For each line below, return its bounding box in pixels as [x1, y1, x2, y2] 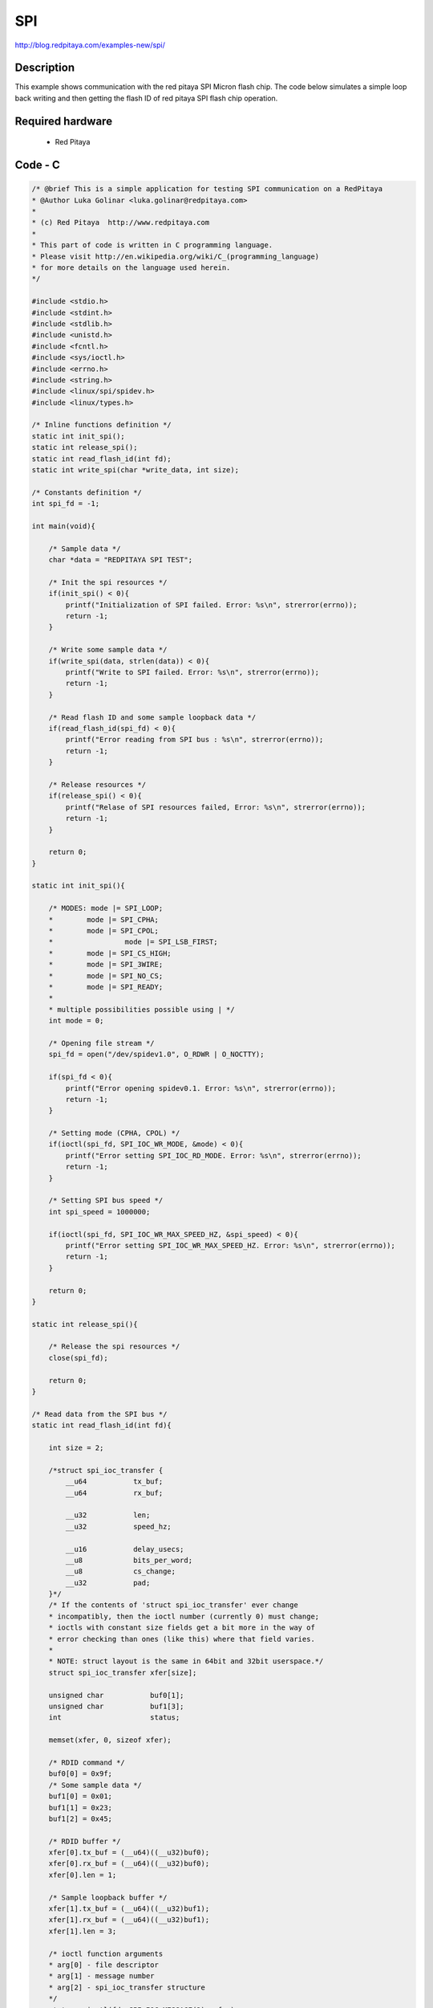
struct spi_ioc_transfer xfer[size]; [48, 1667, 197, 1677]
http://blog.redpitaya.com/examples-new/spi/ [14, 40, 166, 50]
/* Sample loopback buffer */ [48, 1892, 168, 1902]
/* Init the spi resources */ [48, 578, 168, 586]
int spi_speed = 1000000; [48, 1207, 151, 1216]
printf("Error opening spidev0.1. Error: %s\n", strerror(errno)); [65, 1084, 337, 1092]
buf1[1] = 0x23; [48, 1803, 112, 1812]
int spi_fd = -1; [31, 499, 100, 508]
